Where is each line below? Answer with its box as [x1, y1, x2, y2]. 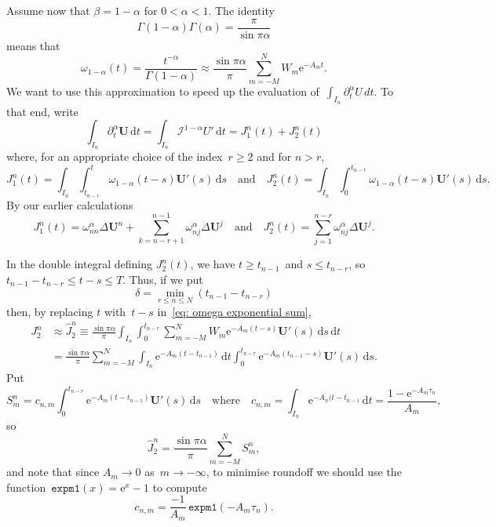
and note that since [6, 463, 100, 480]
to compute [152, 478, 207, 495]
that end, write [6, 103, 78, 119]
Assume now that [6, 2, 90, 18]
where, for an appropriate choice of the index [6, 148, 223, 165]
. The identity [208, 2, 275, 18]
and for [257, 148, 292, 165]
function [6, 478, 46, 495]
